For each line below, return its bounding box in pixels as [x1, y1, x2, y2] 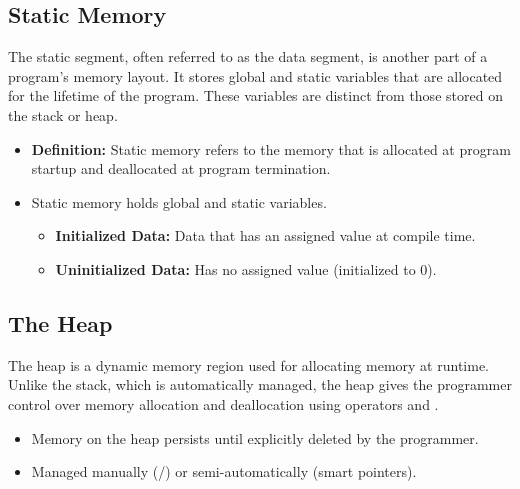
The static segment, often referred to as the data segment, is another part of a [8, 46, 488, 67]
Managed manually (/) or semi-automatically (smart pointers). [31, 461, 417, 482]
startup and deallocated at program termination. [31, 158, 331, 179]
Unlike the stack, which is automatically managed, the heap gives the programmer [8, 374, 512, 395]
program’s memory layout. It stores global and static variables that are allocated [8, 65, 503, 86]
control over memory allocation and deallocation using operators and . [8, 393, 439, 414]
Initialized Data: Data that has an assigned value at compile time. [55, 225, 476, 246]
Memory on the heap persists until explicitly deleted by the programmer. [31, 427, 479, 448]
